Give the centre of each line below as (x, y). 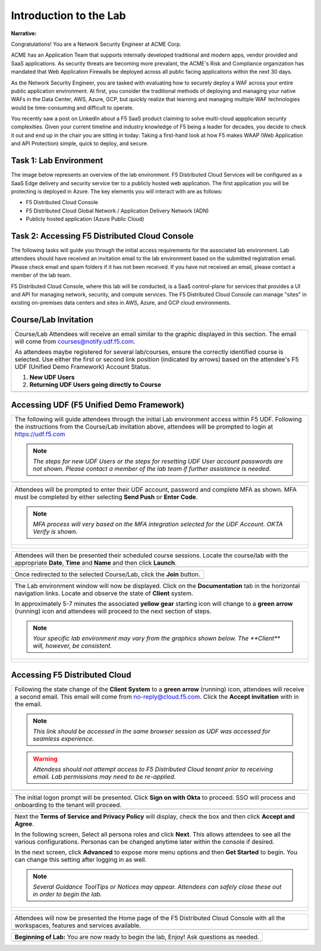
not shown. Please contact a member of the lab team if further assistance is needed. (152, 468)
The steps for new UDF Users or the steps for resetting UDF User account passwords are (158, 461)
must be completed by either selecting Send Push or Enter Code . (106, 497)
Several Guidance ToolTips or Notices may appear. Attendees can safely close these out (157, 887)
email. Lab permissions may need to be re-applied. (104, 777)
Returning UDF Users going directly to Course (95, 385)
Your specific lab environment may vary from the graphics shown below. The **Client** (157, 638)
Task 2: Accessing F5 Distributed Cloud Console (102, 236)
